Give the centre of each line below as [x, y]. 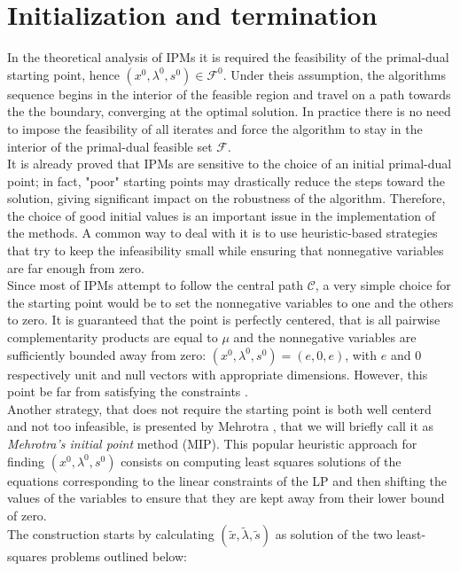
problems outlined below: [119, 556]
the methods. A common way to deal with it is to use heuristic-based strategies [222, 233]
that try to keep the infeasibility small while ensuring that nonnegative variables [226, 250]
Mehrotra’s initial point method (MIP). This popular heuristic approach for [212, 443]
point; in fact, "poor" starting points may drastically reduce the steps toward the [226, 180]
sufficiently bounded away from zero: [107, 354]
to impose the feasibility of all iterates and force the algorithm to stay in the [215, 128]
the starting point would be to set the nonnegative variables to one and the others [230, 302]
